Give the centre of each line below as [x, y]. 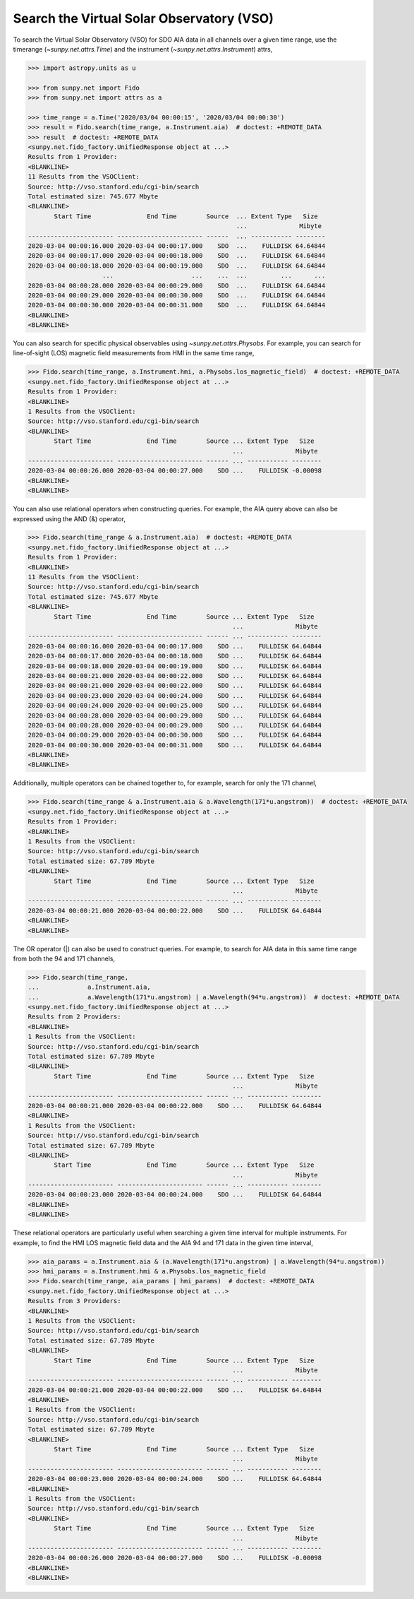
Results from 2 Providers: [74, 1017]
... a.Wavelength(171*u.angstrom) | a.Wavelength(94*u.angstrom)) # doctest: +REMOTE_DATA [214, 997]
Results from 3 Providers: [74, 1301]
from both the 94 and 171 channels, [64, 958]
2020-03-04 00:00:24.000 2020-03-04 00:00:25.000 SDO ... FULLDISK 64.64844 [175, 706]
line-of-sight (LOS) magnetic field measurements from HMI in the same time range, [134, 353]
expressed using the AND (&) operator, [69, 518]
